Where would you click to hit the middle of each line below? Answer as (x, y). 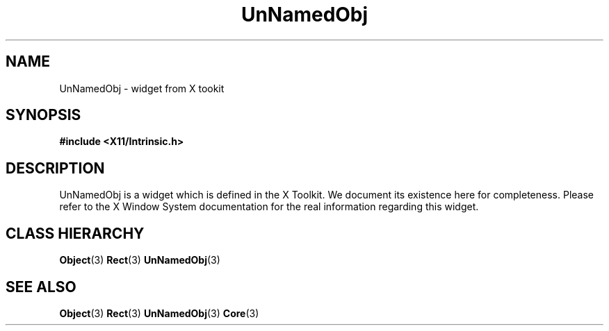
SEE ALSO (41, 287)
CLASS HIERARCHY (75, 233)
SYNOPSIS (43, 115)
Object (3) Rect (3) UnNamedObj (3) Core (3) (159, 313)
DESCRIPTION (55, 168)
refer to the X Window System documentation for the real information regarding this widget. (269, 207)
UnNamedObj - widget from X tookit (142, 88)
